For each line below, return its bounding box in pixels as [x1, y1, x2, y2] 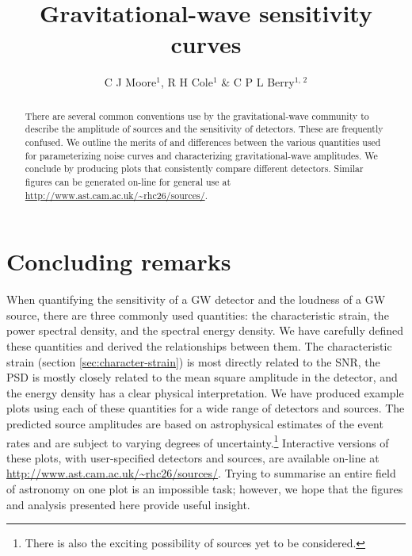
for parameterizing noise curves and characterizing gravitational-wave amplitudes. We [25, 148, 378, 162]
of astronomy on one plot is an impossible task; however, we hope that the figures [6, 481, 403, 497]
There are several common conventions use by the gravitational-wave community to [25, 109, 369, 122]
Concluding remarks [6, 245, 231, 278]
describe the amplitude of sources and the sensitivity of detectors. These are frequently [25, 122, 383, 136]
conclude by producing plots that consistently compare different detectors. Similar [25, 162, 364, 175]
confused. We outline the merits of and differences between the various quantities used [25, 136, 381, 149]
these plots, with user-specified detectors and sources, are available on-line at [6, 449, 380, 466]
